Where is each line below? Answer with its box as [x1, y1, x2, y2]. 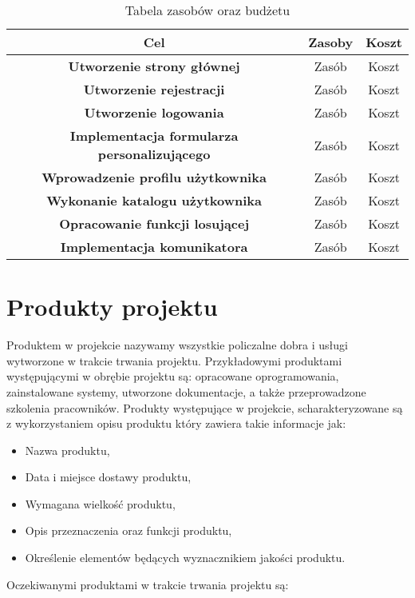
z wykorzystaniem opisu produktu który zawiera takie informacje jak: [6, 415, 346, 432]
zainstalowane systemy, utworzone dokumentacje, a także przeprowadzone [6, 383, 366, 400]
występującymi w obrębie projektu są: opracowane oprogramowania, [6, 368, 339, 385]
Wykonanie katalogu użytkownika [46, 191, 262, 209]
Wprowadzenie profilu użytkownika [41, 168, 267, 186]
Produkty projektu [6, 290, 218, 323]
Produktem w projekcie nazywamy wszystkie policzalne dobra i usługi [6, 337, 348, 353]
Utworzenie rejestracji [83, 80, 225, 98]
